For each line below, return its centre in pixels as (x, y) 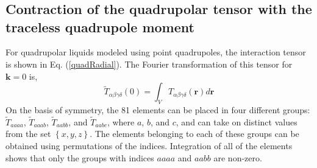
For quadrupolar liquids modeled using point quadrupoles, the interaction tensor (156, 52)
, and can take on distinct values (237, 121)
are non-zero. (238, 157)
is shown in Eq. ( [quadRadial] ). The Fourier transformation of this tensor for (149, 64)
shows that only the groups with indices (80, 157)
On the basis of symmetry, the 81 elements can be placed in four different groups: (158, 109)
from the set (28, 134)
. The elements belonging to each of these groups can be (194, 134)
